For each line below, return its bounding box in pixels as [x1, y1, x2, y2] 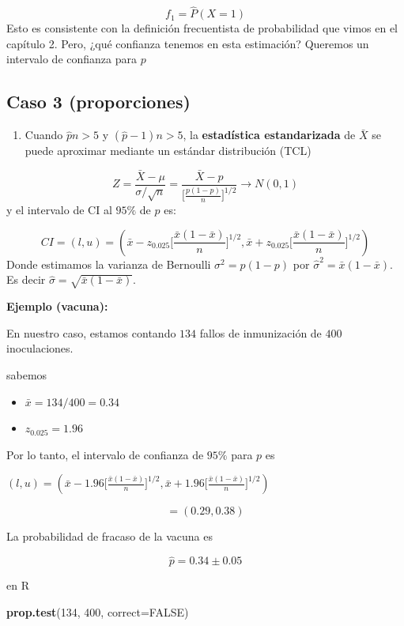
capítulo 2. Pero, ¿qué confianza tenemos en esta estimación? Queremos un [6, 35, 369, 51]
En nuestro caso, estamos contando [6, 324, 176, 341]
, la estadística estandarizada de [183, 126, 356, 143]
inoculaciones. [6, 340, 74, 356]
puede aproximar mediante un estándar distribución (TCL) [25, 142, 311, 159]
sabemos [6, 366, 47, 383]
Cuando [25, 126, 63, 143]
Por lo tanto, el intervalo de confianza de [6, 446, 204, 462]
